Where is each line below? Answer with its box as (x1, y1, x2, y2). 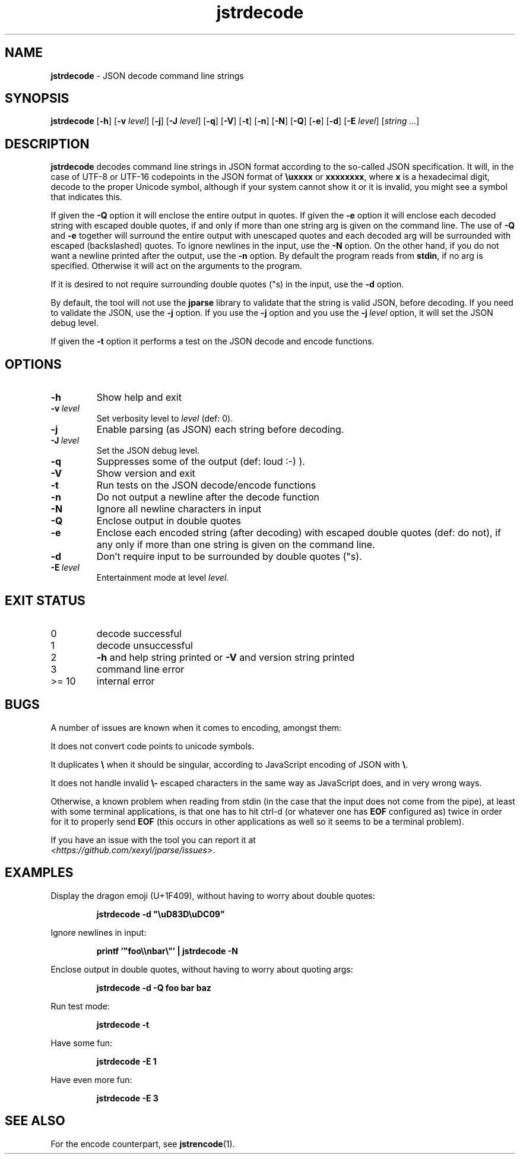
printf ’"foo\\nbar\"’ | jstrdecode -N (96, 945, 238, 956)
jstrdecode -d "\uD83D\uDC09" (96, 908, 225, 919)
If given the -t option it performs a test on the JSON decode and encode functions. (50, 336, 375, 347)
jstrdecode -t (96, 1019, 150, 1030)
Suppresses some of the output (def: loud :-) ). (96, 455, 305, 468)
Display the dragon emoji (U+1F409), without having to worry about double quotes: (50, 890, 375, 901)
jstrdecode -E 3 (96, 1092, 158, 1103)
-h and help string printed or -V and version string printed (96, 651, 354, 663)
